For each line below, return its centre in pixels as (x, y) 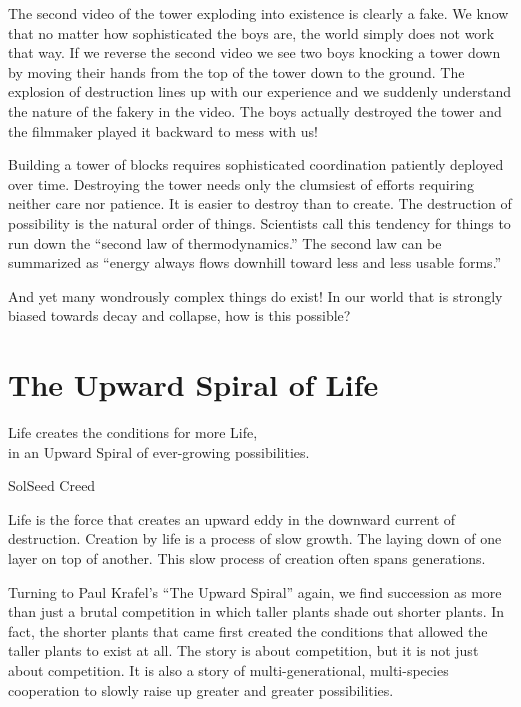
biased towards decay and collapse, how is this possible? (179, 315)
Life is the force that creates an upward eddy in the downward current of (232, 518)
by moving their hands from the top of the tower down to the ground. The (236, 71)
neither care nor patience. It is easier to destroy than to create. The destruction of (260, 203)
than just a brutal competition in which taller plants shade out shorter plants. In (256, 611)
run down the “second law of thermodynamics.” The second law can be (225, 242)
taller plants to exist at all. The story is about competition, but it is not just (243, 650)
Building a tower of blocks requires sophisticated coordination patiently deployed (256, 164)
